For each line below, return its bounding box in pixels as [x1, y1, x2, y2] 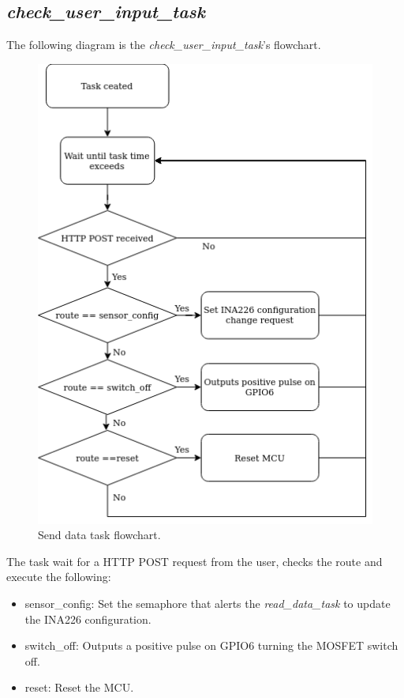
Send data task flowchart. [38, 526, 161, 543]
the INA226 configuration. [24, 610, 151, 627]
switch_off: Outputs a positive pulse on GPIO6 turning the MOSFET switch [24, 637, 398, 654]
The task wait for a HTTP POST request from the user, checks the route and [6, 553, 383, 569]
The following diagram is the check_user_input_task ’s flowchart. [6, 36, 321, 53]
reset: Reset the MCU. [24, 679, 134, 696]
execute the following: [6, 568, 111, 585]
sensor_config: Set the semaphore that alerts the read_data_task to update [24, 595, 391, 612]
